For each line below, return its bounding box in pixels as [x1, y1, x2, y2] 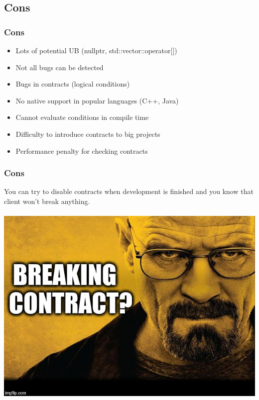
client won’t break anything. [4, 196, 90, 206]
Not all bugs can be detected [15, 62, 104, 72]
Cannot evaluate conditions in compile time [15, 112, 149, 122]
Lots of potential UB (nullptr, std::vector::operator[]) [15, 45, 177, 55]
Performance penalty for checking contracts [15, 145, 148, 156]
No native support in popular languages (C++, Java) [15, 95, 179, 105]
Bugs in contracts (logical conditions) [15, 79, 130, 89]
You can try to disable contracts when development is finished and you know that [4, 186, 254, 197]
